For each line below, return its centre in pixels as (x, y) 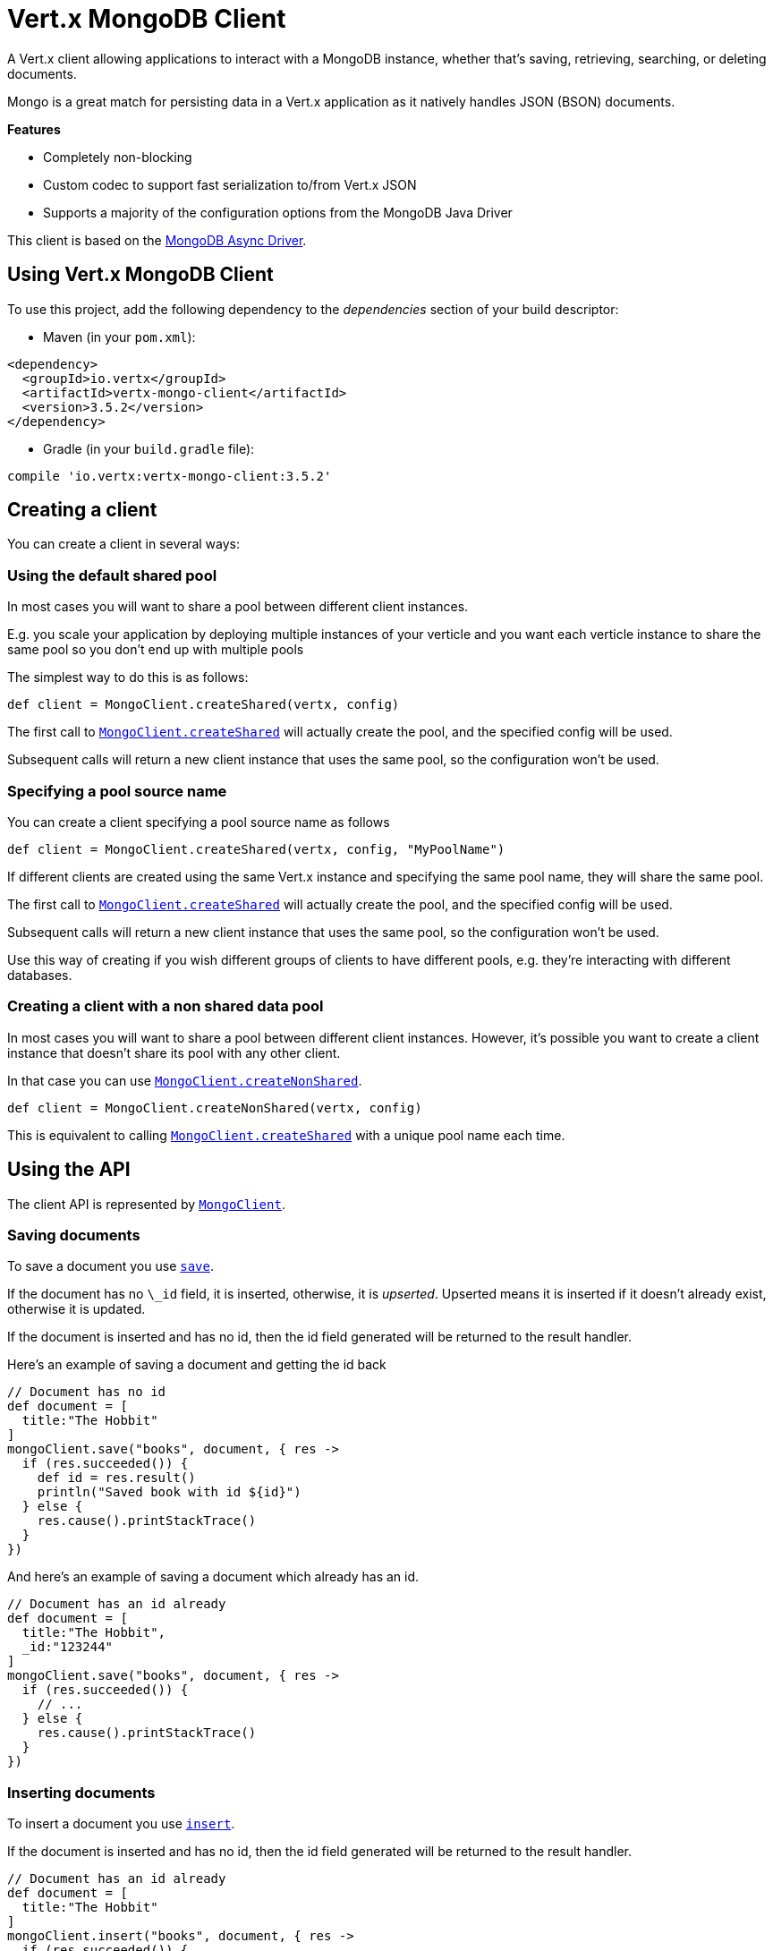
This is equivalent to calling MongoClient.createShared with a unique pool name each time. (286, 1135)
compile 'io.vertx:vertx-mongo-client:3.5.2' (170, 476)
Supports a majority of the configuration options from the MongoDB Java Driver (278, 212)
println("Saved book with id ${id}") (169, 1492)
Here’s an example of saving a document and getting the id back (197, 1365)
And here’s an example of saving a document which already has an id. (213, 1577)
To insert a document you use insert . (121, 1824)
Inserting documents (81, 1792)
